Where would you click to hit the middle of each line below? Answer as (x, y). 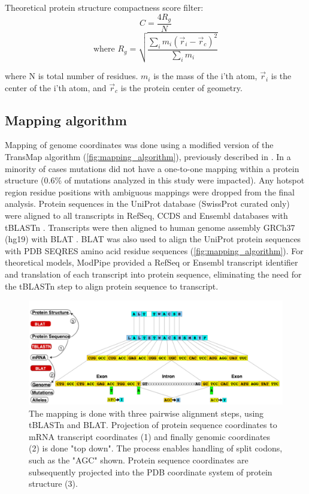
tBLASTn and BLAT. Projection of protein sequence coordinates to (153, 425)
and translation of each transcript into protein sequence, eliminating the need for (153, 274)
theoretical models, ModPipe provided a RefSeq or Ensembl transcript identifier (152, 262)
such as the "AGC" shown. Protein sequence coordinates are (139, 460)
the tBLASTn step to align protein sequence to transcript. (112, 286)
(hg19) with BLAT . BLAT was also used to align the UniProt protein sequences (153, 239)
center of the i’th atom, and (56, 87)
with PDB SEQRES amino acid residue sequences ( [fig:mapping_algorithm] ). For (154, 250)
